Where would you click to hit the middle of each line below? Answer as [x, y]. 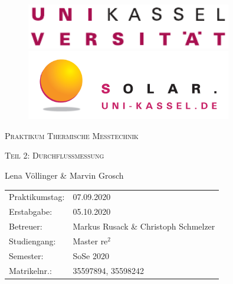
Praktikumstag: [37, 197]
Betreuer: [26, 226]
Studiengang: [32, 241]
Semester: [26, 255]
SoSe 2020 [91, 255]
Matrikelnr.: [30, 270]
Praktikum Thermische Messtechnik [72, 135]
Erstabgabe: [31, 212]
